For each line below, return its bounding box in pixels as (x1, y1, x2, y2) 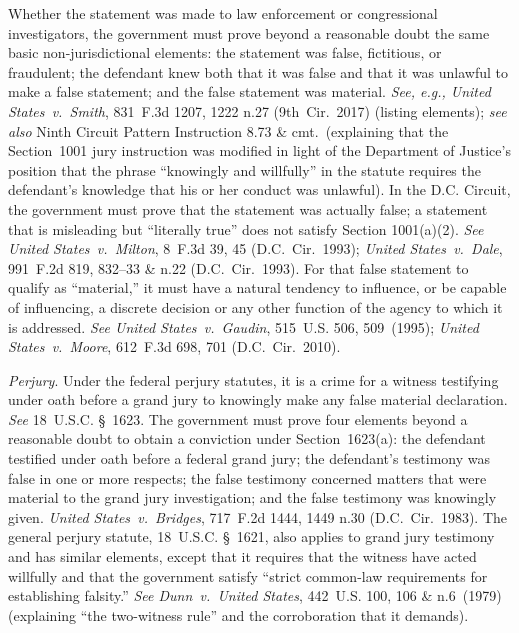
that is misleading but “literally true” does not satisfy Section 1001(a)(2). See (8, 218, 484, 239)
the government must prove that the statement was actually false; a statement (8, 198, 488, 219)
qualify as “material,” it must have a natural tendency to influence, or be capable (8, 277, 507, 298)
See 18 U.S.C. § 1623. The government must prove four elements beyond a (8, 408, 468, 429)
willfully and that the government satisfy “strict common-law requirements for (8, 565, 488, 586)
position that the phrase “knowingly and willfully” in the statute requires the (8, 159, 481, 180)
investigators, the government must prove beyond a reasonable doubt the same (8, 22, 490, 43)
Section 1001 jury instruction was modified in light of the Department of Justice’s (8, 140, 511, 161)
